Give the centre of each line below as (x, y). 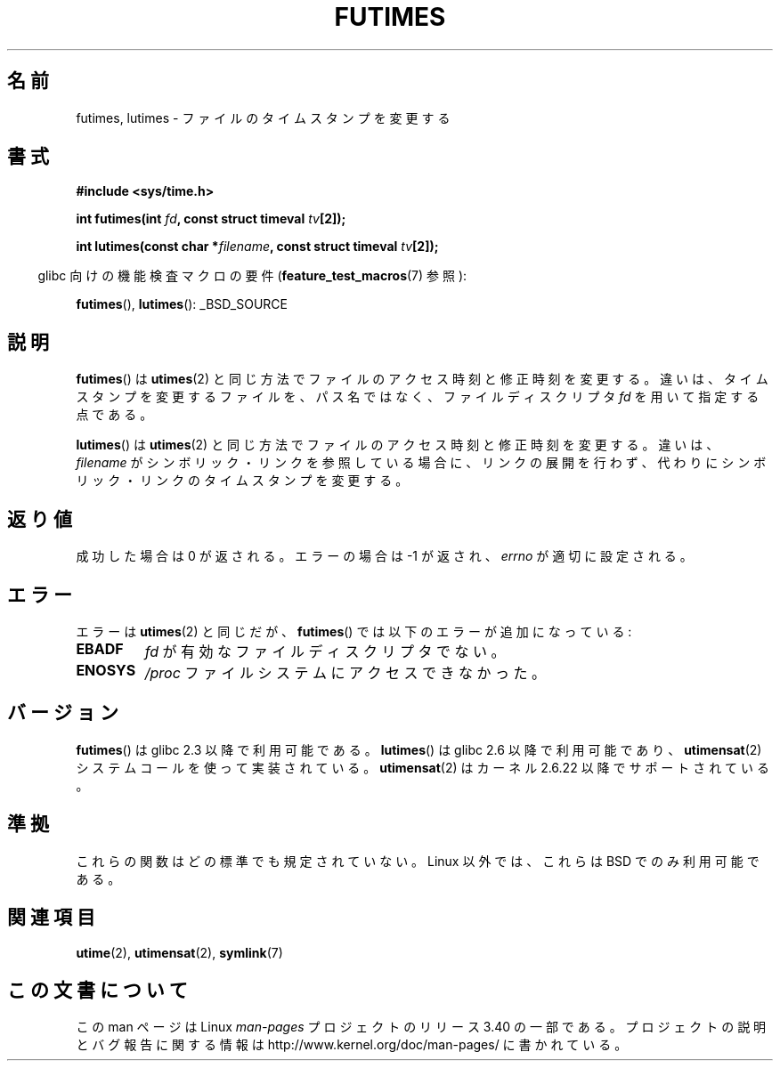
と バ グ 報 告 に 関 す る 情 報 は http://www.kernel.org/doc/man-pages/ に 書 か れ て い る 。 (352, 1045)
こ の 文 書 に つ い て (97, 990)
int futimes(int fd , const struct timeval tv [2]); (211, 219)
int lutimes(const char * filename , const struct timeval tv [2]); (257, 247)
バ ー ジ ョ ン (63, 713)
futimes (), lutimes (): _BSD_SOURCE (182, 304)
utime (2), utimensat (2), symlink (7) (179, 952)
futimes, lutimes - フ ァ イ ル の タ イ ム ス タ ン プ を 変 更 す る (263, 117)
